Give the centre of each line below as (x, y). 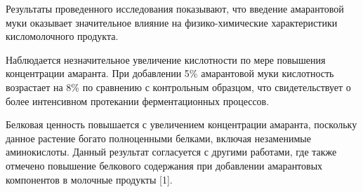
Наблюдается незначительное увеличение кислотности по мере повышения (166, 59)
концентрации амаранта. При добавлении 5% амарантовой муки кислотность (170, 73)
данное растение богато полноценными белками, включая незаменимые (158, 138)
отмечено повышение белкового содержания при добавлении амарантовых (164, 165)
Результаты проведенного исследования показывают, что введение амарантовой (175, 8)
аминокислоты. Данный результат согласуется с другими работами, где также (171, 152)
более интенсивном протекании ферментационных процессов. (138, 101)
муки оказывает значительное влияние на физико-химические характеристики (172, 22)
